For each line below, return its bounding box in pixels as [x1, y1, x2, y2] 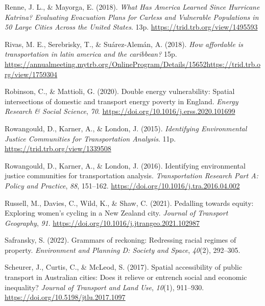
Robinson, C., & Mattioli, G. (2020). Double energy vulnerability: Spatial [5, 86, 235, 97]
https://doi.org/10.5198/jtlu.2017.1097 [5, 292, 126, 302]
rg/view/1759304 [5, 68, 58, 79]
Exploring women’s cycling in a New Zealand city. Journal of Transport [5, 207, 228, 218]
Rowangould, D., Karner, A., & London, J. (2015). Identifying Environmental [5, 123, 247, 133]
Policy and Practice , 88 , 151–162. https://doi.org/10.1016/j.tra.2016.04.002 [5, 180, 240, 191]
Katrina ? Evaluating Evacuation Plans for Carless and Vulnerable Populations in [5, 11, 259, 22]
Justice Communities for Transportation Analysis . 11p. [5, 133, 176, 144]
